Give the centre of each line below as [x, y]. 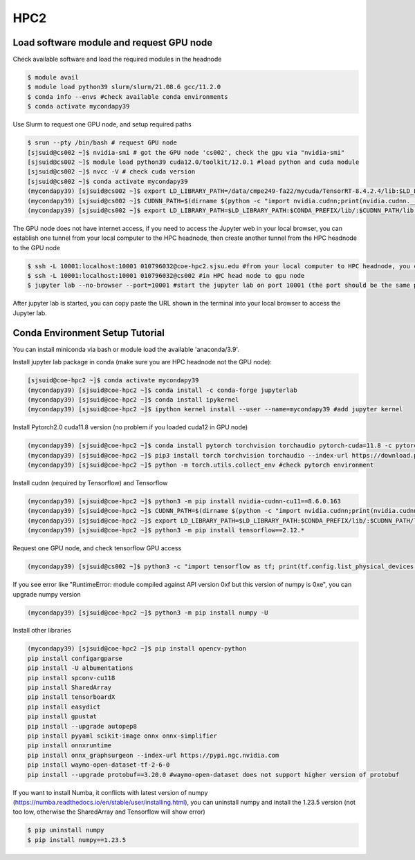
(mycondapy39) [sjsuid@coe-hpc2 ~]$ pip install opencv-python [137, 649]
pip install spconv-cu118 [71, 678]
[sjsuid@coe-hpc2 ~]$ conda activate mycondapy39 [113, 381]
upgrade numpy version [47, 594]
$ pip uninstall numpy [66, 830]
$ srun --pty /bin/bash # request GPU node [102, 143]
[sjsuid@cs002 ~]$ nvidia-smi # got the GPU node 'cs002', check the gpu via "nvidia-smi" [186, 152]
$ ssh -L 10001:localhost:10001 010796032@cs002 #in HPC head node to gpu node [166, 276]
